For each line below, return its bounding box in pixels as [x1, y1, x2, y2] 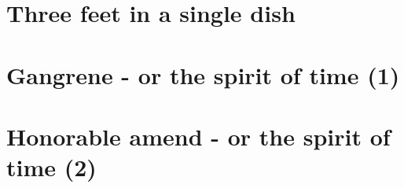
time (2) [6, 151, 97, 183]
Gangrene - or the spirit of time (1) [6, 58, 400, 90]
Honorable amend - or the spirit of [6, 120, 391, 152]
